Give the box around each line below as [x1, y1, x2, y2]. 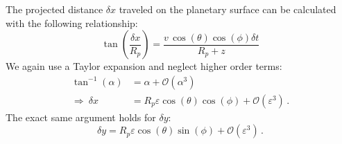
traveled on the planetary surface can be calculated [119, 2, 336, 16]
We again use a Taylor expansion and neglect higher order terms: [6, 59, 282, 73]
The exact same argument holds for [6, 109, 156, 124]
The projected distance [6, 2, 103, 16]
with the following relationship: [6, 15, 138, 30]
